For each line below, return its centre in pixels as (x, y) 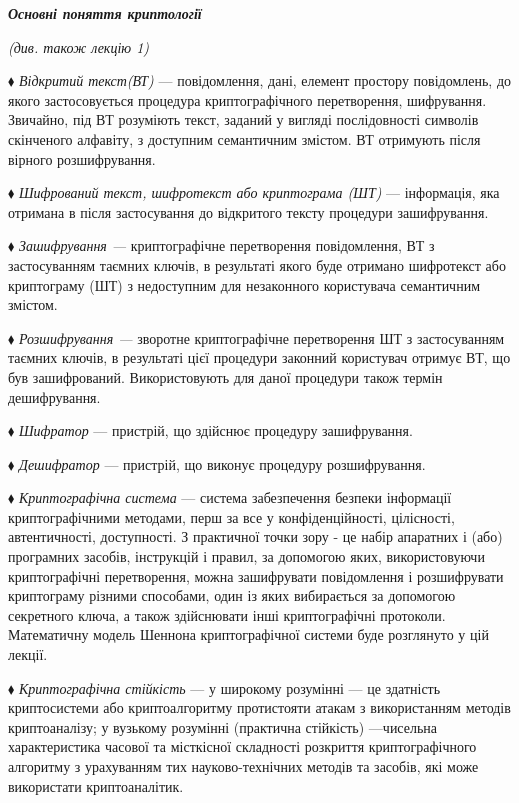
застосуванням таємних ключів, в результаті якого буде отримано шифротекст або (257, 264)
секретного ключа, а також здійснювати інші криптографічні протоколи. (227, 614)
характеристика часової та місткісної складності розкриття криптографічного (242, 746)
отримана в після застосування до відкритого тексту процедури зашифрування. (248, 211)
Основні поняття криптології (105, 13)
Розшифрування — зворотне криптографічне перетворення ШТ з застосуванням (261, 337)
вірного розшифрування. (82, 158)
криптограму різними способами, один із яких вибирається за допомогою (232, 595)
